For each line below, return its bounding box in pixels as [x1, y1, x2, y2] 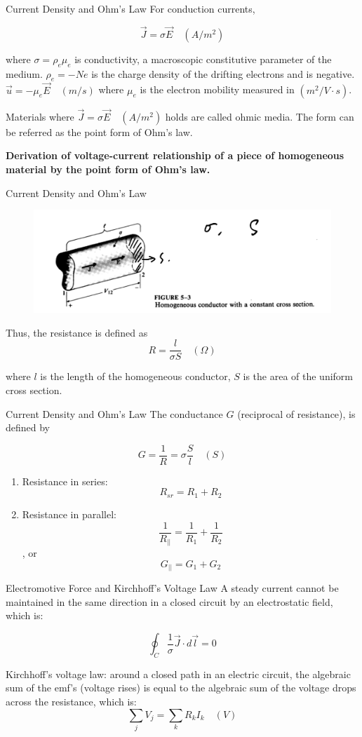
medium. [6, 66, 43, 81]
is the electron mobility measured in [140, 82, 295, 97]
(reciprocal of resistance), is [237, 406, 356, 421]
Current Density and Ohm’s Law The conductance [6, 406, 223, 421]
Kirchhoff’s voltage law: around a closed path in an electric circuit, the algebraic [6, 666, 351, 681]
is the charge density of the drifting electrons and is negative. [91, 66, 355, 81]
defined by [6, 420, 51, 435]
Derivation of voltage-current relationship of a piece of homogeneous [6, 148, 344, 163]
